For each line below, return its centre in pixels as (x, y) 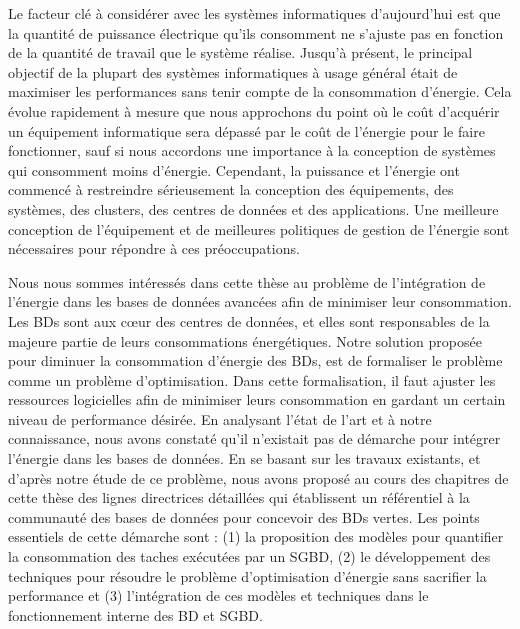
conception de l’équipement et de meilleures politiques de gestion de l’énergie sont (259, 228)
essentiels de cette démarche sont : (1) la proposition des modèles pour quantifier (256, 536)
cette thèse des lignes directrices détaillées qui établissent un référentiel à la (239, 497)
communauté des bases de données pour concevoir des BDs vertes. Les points (244, 516)
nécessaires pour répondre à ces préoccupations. (154, 248)
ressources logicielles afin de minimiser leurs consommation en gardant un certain (257, 399)
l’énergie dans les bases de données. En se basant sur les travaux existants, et (244, 458)
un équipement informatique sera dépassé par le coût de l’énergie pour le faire (246, 130)
